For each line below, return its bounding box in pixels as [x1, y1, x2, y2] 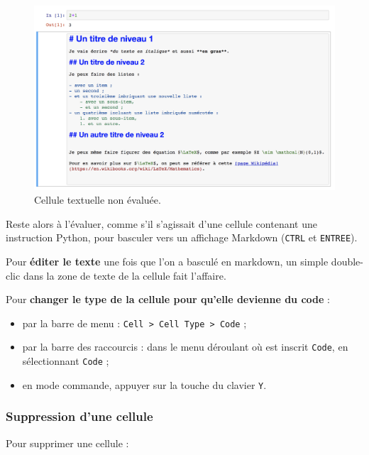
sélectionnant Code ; [22, 353, 109, 368]
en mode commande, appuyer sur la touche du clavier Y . [22, 377, 267, 392]
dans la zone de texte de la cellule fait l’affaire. [23, 268, 226, 283]
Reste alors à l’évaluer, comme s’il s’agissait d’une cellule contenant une [6, 216, 317, 231]
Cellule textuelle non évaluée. [34, 192, 161, 207]
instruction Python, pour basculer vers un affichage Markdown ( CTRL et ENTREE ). [6, 230, 358, 245]
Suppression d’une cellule [6, 407, 153, 425]
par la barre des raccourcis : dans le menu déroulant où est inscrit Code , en [22, 339, 348, 354]
